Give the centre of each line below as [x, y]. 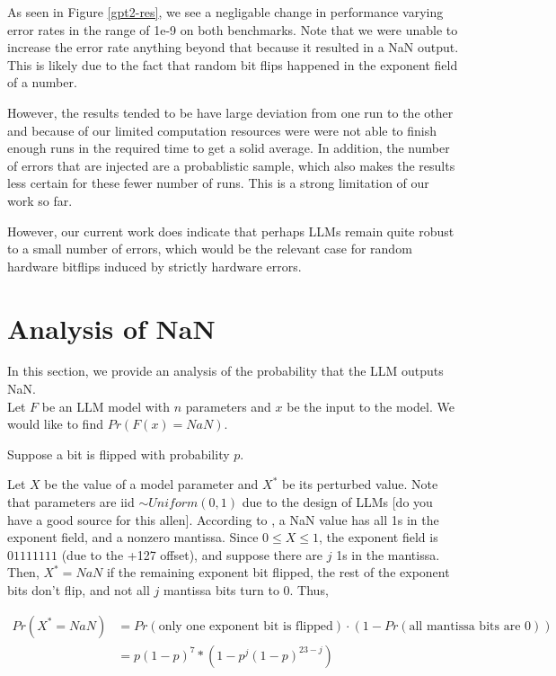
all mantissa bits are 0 [470, 626]
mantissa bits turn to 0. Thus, [246, 589]
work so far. [40, 200]
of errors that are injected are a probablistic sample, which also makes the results [231, 165]
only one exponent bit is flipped [246, 626]
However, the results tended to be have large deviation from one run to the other [230, 112]
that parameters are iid [71, 502]
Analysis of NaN [111, 328]
